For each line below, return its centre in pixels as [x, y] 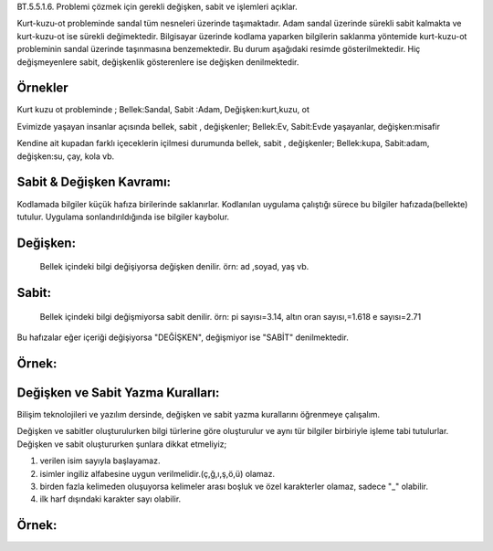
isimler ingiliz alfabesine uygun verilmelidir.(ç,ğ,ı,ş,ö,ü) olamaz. [157, 473]
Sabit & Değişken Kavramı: [94, 182]
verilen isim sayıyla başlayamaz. [100, 461]
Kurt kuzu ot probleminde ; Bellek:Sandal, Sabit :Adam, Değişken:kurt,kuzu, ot [163, 110]
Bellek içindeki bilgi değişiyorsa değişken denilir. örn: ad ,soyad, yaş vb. [174, 267]
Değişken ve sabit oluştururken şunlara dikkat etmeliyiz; [122, 444]
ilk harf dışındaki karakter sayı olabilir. [110, 499]
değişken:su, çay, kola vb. [66, 156]
